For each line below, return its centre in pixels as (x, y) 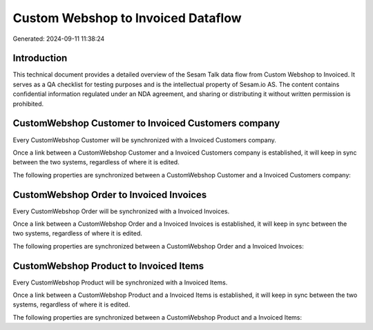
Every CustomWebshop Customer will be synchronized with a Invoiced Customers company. (144, 140)
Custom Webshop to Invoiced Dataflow (127, 18)
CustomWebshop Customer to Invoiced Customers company (146, 123)
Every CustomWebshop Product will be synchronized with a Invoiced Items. (120, 282)
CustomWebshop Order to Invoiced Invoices (110, 194)
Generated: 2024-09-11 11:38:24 (59, 39)
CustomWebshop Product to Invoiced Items (108, 266)
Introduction (40, 58)
